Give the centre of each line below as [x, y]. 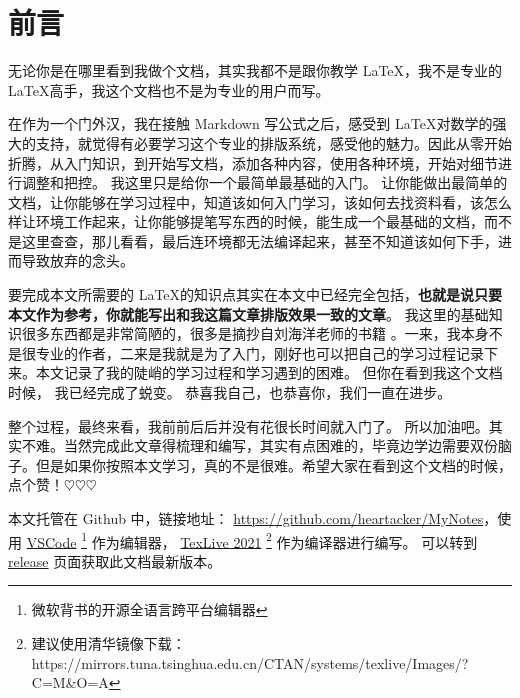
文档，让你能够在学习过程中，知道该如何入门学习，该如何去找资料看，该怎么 [260, 201]
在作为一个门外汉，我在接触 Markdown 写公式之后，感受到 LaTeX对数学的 [250, 123]
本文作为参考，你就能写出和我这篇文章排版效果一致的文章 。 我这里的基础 [248, 313]
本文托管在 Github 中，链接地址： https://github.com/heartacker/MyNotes [246, 518]
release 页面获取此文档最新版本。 [115, 560]
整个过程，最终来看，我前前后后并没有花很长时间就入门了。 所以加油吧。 [248, 425]
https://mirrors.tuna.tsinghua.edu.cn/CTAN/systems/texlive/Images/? [250, 662]
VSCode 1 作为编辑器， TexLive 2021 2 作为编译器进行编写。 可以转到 [252, 540]
